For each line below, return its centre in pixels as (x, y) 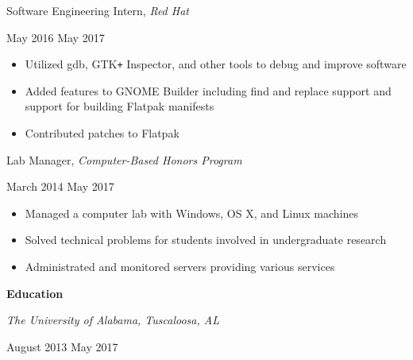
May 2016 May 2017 (56, 37)
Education (35, 293)
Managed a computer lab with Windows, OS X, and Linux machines (192, 213)
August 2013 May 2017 (62, 346)
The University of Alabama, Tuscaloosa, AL (113, 320)
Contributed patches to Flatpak (102, 133)
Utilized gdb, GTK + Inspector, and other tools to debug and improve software (216, 64)
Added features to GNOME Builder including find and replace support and (208, 90)
